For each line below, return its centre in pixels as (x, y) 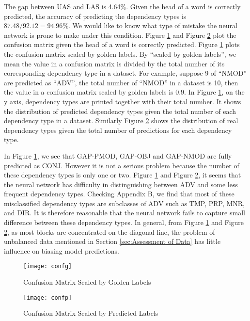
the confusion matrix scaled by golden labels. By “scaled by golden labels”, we (120, 54)
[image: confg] (48, 266)
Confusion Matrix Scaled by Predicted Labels (91, 313)
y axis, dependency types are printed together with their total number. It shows (123, 101)
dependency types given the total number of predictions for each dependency (118, 130)
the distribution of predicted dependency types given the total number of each (120, 111)
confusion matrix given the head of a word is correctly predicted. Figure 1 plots (122, 44)
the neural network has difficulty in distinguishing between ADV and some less (121, 184)
